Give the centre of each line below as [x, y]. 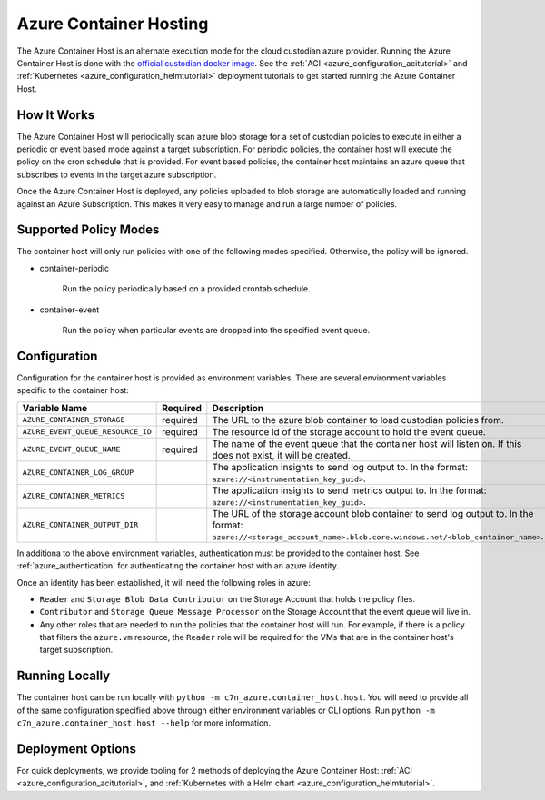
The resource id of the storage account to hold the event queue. [349, 431]
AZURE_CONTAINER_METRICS [74, 496]
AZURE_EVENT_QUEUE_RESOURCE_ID [87, 432]
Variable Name [55, 408]
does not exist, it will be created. [282, 455]
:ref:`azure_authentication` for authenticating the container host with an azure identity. [178, 566]
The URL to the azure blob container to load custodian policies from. [358, 420]
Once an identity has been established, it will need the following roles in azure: [163, 582]
